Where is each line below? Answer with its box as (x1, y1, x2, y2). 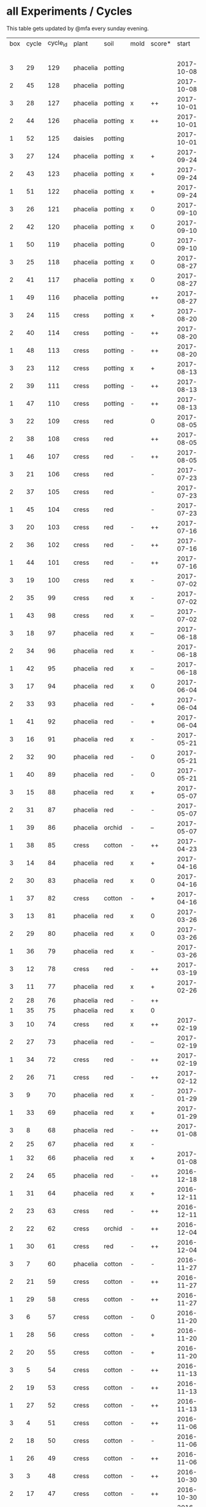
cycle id (47, 38, 67, 49)
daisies (73, 134, 94, 143)
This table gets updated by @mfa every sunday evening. (6, 25, 149, 32)
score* (150, 39, 172, 47)
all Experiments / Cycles (6, 4, 132, 18)
